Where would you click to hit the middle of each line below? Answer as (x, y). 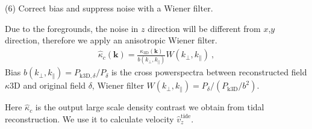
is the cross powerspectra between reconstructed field (209, 72)
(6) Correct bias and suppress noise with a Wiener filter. (109, 8)
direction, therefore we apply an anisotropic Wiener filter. (111, 40)
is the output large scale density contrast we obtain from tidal (150, 107)
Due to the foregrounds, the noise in (72, 28)
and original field (54, 85)
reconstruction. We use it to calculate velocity (89, 119)
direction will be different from (204, 28)
